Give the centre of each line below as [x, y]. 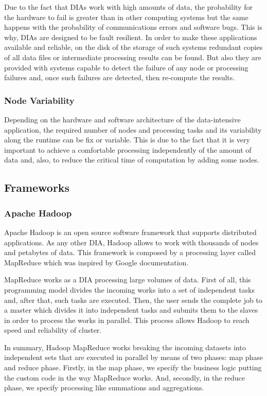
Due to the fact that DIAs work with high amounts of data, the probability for [128, 7]
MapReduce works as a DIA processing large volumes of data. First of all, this [128, 280]
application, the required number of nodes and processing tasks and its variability [133, 129]
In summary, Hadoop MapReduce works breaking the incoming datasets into [125, 347]
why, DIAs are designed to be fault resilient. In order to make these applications [131, 37]
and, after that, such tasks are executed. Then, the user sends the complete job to [133, 300]
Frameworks [37, 187]
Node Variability [39, 100]
